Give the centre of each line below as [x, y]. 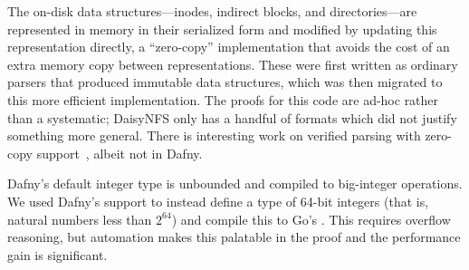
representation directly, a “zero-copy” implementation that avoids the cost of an [229, 47]
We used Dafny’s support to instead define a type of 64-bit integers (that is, [218, 201]
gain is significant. [57, 254]
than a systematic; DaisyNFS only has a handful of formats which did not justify [232, 117]
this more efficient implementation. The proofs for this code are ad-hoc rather [223, 99]
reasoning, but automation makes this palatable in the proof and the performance [234, 237]
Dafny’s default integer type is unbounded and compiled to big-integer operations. [235, 183]
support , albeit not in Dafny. [120, 153]
